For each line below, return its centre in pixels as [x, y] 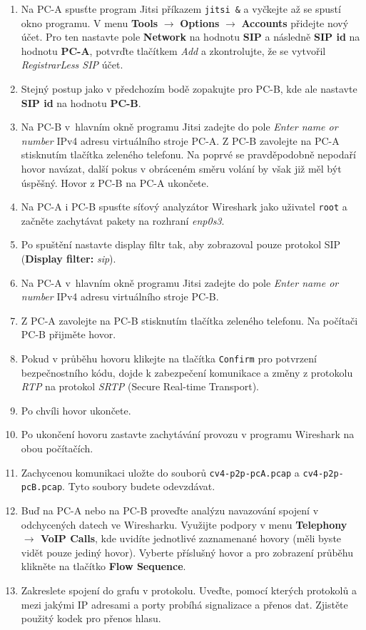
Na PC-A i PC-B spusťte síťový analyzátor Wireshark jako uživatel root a [184, 207]
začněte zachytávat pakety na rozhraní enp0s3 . [123, 220]
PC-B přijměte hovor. [68, 334]
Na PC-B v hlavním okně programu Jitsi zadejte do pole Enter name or [179, 127]
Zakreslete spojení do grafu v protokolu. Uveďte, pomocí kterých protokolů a [189, 590]
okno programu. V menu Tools [90, 22]
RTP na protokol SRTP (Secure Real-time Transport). [140, 386]
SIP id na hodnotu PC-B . [81, 102]
